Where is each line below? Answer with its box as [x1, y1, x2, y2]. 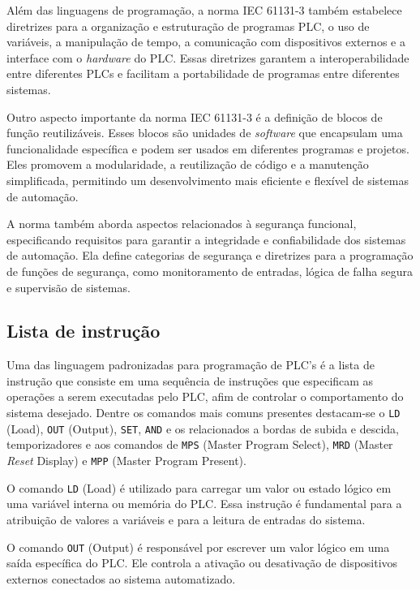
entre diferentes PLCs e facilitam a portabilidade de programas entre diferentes [6, 65, 400, 82]
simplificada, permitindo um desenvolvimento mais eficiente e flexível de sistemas [6, 171, 409, 188]
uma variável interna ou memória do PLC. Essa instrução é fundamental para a [6, 495, 402, 512]
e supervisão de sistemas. [6, 278, 131, 295]
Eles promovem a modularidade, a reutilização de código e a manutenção [6, 156, 369, 173]
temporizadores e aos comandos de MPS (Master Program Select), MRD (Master [6, 436, 393, 453]
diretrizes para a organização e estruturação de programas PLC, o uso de [6, 17, 370, 34]
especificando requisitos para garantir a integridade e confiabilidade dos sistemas [6, 230, 406, 248]
